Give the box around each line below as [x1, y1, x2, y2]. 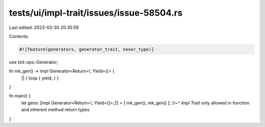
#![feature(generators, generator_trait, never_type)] [19, 47, 154, 52]
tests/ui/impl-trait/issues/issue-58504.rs [9, 7, 183, 18]
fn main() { [9, 93, 31, 99]
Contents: [9, 33, 29, 39]
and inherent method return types [21, 107, 90, 113]
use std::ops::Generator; [9, 59, 58, 65]
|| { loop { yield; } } [21, 75, 59, 81]
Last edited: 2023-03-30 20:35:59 [9, 25, 79, 30]
